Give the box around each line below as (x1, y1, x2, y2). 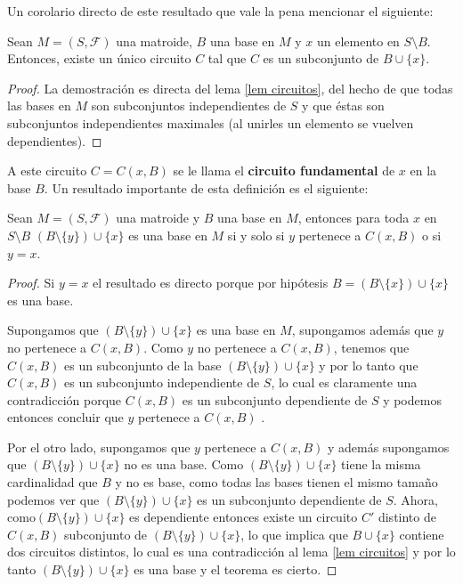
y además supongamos (327, 437, 450, 456)
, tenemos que (333, 337, 410, 356)
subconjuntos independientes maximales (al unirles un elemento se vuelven (7, 113, 414, 132)
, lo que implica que (240, 524, 348, 543)
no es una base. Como (124, 455, 244, 474)
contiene (399, 524, 444, 543)
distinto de (378, 508, 436, 526)
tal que (207, 49, 247, 68)
